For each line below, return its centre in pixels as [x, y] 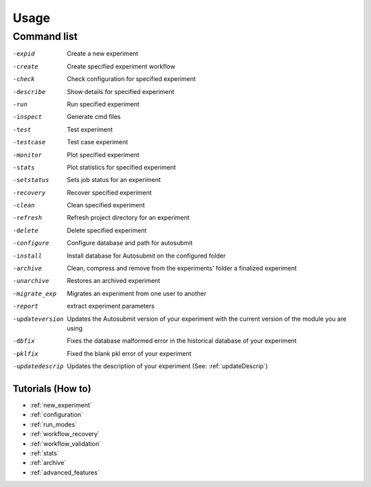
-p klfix [26, 353]
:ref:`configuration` [57, 415]
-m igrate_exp [35, 293]
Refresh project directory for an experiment [128, 218]
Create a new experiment [103, 54]
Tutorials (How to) [52, 388]
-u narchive [31, 281]
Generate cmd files [94, 117]
